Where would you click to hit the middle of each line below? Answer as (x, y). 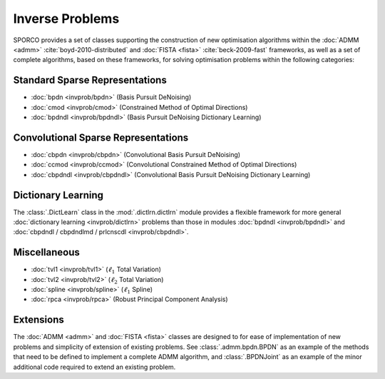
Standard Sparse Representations (90, 80)
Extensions (38, 320)
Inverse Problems (66, 19)
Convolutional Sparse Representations (101, 137)
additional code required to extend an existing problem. (94, 367)
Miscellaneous (46, 252)
